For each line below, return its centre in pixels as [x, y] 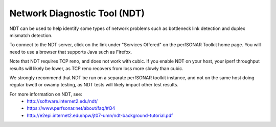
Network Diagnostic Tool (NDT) [77, 13]
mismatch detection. [31, 35]
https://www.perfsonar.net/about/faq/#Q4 [71, 108]
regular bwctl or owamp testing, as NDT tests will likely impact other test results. [94, 85]
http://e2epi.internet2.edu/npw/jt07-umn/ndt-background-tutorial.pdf [100, 115]
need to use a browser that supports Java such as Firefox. [71, 52]
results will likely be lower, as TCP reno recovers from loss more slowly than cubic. [96, 68]
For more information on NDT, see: [46, 94]
